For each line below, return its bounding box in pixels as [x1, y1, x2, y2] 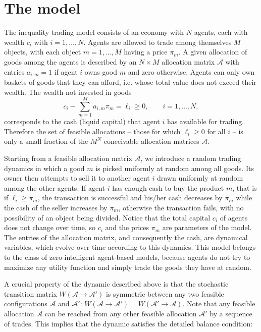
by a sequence [210, 308, 252, 318]
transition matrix [4, 288, 57, 299]
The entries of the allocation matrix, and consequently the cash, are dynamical [4, 232, 248, 242]
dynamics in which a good [4, 162, 85, 173]
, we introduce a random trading [140, 153, 241, 163]
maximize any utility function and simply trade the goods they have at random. [4, 261, 251, 272]
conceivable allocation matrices [103, 136, 199, 146]
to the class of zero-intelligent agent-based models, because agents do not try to [4, 251, 250, 262]
